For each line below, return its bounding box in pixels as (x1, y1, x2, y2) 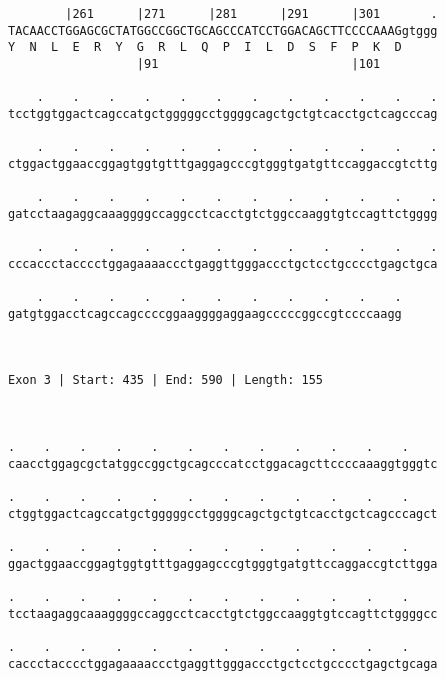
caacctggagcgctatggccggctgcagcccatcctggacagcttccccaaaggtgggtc (8, 456, 438, 471)
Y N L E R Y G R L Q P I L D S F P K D (8, 40, 402, 55)
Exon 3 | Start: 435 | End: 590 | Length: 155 (8, 373, 323, 388)
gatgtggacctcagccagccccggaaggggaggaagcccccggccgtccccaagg (8, 306, 402, 321)
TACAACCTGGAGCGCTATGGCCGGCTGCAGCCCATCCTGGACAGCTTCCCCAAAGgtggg (8, 23, 438, 38)
